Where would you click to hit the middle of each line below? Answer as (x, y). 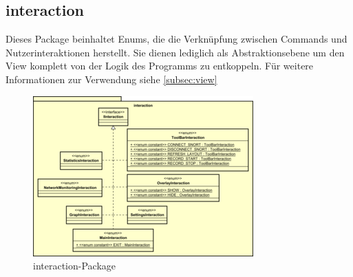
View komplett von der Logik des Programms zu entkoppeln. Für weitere (160, 66)
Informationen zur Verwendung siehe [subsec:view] (111, 79)
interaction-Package (75, 266)
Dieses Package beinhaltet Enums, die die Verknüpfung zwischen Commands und (176, 39)
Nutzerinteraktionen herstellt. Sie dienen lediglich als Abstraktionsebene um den (175, 52)
